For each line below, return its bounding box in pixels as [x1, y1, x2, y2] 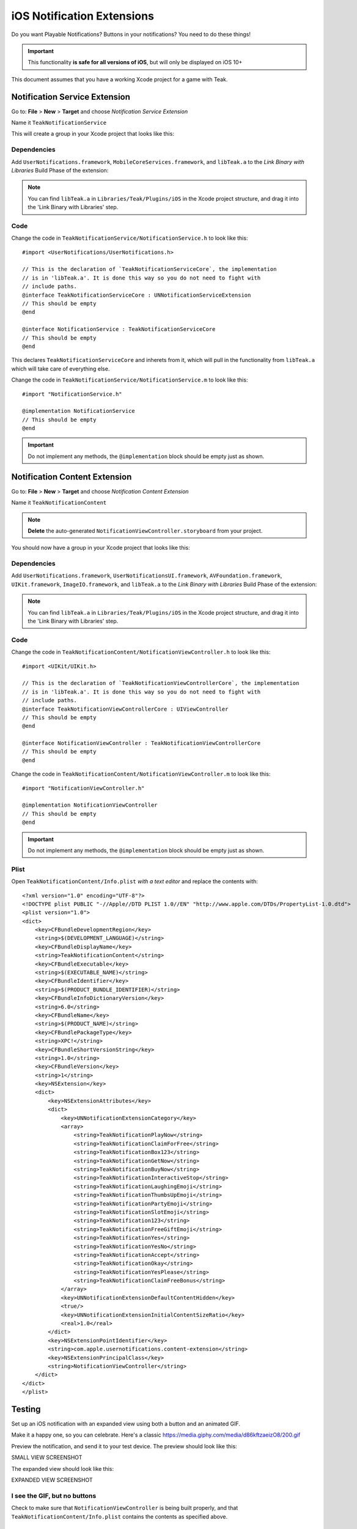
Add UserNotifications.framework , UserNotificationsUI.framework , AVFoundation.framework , [11, 572, 282, 579]
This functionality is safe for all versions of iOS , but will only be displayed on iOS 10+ [28, 59, 243, 66]
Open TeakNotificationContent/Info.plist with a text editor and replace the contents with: [11, 878, 258, 885]
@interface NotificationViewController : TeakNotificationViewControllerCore [22, 740, 261, 747]
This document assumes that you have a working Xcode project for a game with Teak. [11, 75, 228, 83]
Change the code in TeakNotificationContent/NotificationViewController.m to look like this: [11, 771, 271, 778]
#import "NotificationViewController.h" [22, 785, 145, 791]
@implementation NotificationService [22, 407, 136, 415]
